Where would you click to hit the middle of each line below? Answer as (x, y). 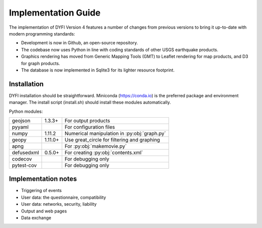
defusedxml (25, 152)
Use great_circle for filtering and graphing (112, 140)
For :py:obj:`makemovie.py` (96, 146)
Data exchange (36, 218)
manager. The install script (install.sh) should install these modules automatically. (90, 103)
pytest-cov (24, 165)
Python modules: (26, 111)
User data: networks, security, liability (59, 204)
